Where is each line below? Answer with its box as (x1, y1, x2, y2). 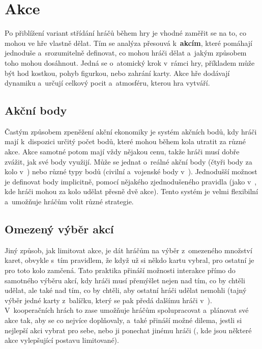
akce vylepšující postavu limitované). (5, 335, 119, 345)
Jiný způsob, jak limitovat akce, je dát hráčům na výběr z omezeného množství (5, 245, 252, 255)
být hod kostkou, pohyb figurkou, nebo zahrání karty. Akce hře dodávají (5, 67, 230, 78)
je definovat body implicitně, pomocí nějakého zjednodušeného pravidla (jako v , (5, 176, 257, 186)
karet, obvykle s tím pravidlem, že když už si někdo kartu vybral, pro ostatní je (5, 255, 254, 265)
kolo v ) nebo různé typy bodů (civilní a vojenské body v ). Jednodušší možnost (5, 166, 257, 177)
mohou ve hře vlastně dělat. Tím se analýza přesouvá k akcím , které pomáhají (5, 37, 252, 48)
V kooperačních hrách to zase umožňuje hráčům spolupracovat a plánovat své (5, 305, 249, 315)
